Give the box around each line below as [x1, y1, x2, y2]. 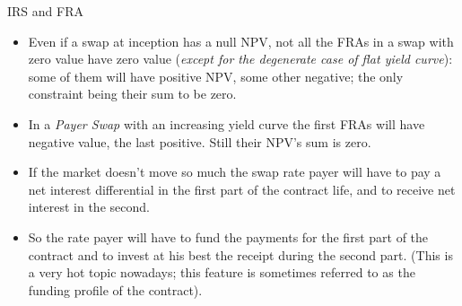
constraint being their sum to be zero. [28, 84, 237, 103]
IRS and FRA [7, 2, 83, 20]
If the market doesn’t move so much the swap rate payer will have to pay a [28, 162, 441, 181]
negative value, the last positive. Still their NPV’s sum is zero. [28, 132, 371, 151]
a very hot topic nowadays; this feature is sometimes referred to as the [28, 263, 415, 282]
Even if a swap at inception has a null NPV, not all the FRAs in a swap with [28, 31, 454, 50]
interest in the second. [28, 197, 150, 216]
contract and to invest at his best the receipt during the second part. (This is [28, 245, 453, 264]
